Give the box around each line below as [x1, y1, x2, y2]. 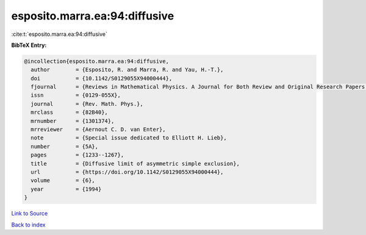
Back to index [11, 221, 46, 228]
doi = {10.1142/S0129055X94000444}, [30, 75, 173, 82]
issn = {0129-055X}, [30, 92, 121, 99]
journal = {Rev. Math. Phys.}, [30, 100, 143, 107]
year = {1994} [30, 186, 102, 192]
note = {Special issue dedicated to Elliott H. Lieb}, [30, 135, 227, 141]
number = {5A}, [30, 143, 99, 150]
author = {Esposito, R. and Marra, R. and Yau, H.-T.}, [30, 66, 224, 73]
